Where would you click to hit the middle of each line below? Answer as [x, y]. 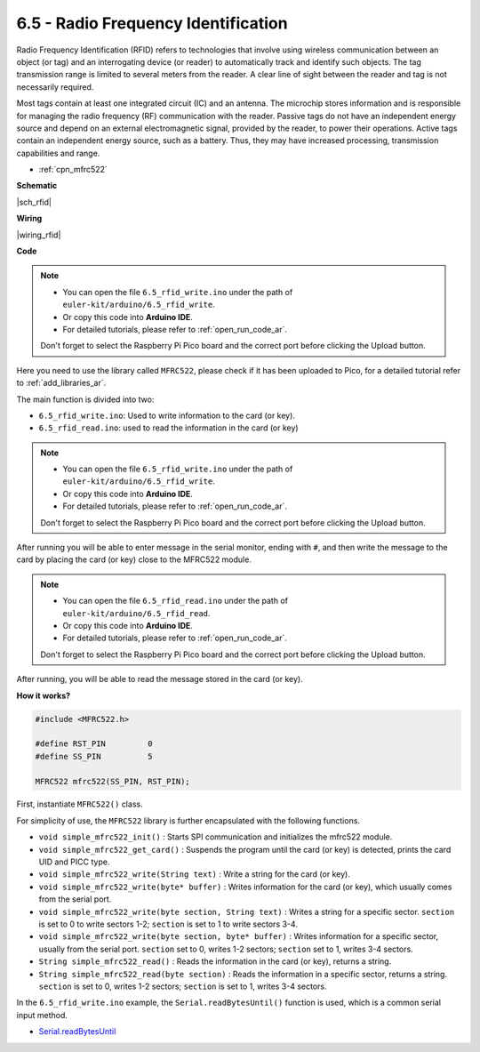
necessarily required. [55, 87]
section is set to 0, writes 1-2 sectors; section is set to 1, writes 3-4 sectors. [183, 986]
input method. [42, 1015]
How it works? [44, 695]
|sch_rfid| [34, 202]
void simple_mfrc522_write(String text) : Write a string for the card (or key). [194, 874]
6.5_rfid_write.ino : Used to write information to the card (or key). [167, 415]
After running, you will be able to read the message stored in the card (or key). [160, 679]
